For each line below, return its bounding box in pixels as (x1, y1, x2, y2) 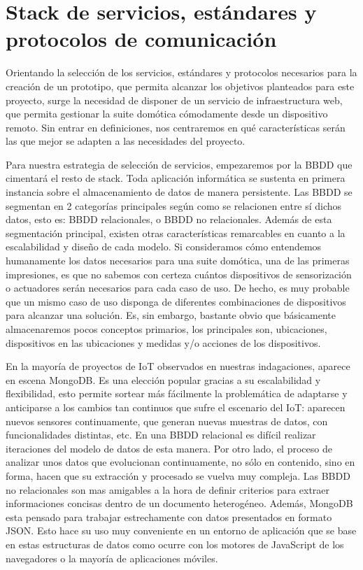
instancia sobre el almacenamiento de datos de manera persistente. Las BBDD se (6, 185, 353, 199)
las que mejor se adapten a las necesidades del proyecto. (6, 134, 245, 148)
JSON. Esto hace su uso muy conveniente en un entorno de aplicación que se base (6, 523, 357, 538)
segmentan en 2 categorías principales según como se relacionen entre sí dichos (6, 198, 342, 213)
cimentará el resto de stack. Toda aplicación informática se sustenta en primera (6, 171, 346, 185)
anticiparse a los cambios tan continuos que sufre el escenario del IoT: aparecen (6, 399, 346, 414)
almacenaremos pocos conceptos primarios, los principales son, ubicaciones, (6, 322, 327, 336)
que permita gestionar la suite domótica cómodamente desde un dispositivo (6, 106, 328, 121)
